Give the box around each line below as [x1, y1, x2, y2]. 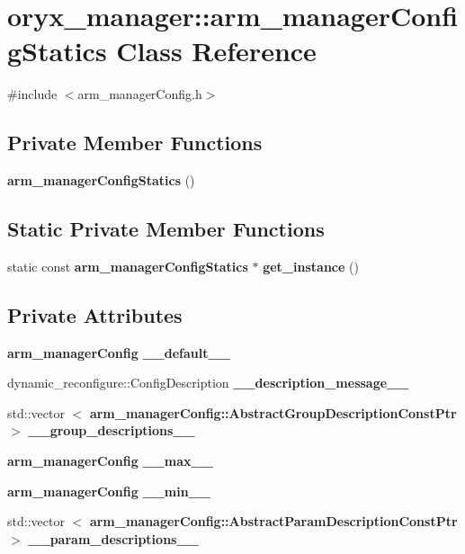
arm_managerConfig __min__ [7, 481, 210, 500]
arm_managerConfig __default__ [7, 343, 230, 362]
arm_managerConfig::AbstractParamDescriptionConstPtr [89, 512, 458, 531]
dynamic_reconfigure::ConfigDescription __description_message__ [7, 373, 409, 392]
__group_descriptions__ [28, 421, 195, 440]
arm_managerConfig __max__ [7, 451, 213, 470]
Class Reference [116, 32, 317, 69]
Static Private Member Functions [7, 215, 325, 243]
